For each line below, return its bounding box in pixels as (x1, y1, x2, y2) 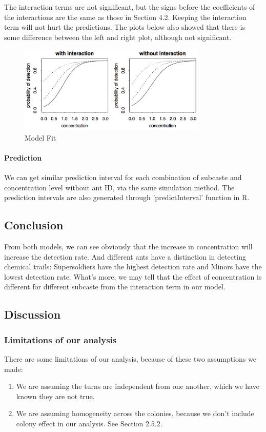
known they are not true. (16, 390, 95, 401)
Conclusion (4, 217, 64, 233)
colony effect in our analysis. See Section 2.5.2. (16, 418, 162, 428)
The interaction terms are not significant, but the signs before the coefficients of (4, 2, 255, 12)
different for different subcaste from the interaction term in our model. (4, 281, 226, 292)
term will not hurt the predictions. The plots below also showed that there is (4, 22, 245, 32)
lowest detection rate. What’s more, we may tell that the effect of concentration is (4, 271, 262, 282)
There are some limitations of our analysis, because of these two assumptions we (4, 353, 256, 364)
